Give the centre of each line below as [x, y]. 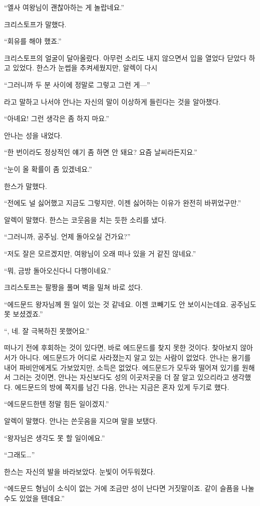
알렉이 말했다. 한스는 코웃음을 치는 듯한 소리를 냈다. [85, 219]
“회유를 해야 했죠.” [33, 41]
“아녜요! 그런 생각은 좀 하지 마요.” [57, 118]
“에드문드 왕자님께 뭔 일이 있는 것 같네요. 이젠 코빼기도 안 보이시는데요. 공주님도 [130, 304]
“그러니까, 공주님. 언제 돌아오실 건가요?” [67, 236]
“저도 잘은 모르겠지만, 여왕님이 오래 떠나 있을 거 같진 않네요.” [100, 253]
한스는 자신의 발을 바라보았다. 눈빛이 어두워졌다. [80, 471]
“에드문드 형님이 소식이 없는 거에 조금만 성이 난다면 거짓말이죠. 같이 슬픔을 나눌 [129, 488]
